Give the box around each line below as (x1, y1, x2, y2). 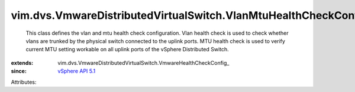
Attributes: (11, 78, 37, 86)
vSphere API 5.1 (57, 68, 96, 75)
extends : (11, 59, 34, 66)
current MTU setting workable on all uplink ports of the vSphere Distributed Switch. (25, 46, 229, 53)
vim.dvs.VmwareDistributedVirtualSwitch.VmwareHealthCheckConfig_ (57, 59, 230, 66)
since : (11, 68, 27, 75)
